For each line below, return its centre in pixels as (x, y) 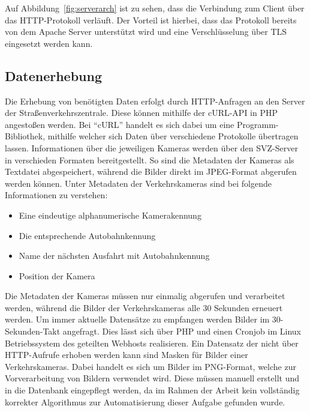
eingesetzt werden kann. (49, 43)
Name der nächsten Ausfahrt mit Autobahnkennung (114, 256)
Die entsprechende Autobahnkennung (87, 235)
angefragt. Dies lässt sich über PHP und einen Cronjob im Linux (182, 331)
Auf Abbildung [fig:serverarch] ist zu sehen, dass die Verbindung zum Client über (155, 8)
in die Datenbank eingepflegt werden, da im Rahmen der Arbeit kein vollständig (152, 390)
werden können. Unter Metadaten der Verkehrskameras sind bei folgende (138, 183)
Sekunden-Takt (33, 331)
